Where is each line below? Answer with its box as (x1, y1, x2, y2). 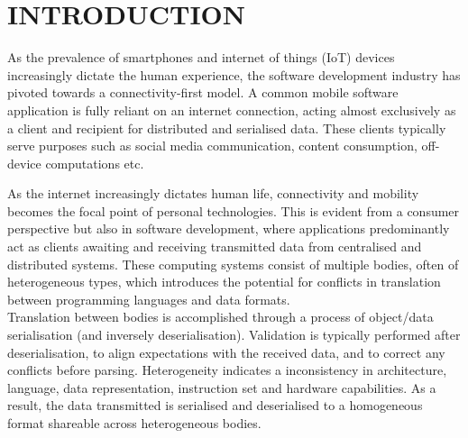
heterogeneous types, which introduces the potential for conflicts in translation (7, 272, 441, 291)
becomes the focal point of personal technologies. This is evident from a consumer (7, 201, 460, 220)
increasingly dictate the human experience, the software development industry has (7, 65, 461, 84)
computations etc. (45, 153, 144, 172)
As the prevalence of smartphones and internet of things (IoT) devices (7, 48, 395, 67)
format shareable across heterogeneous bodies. (7, 414, 262, 432)
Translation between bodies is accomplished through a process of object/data (7, 307, 434, 326)
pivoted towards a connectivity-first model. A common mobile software (7, 83, 399, 102)
